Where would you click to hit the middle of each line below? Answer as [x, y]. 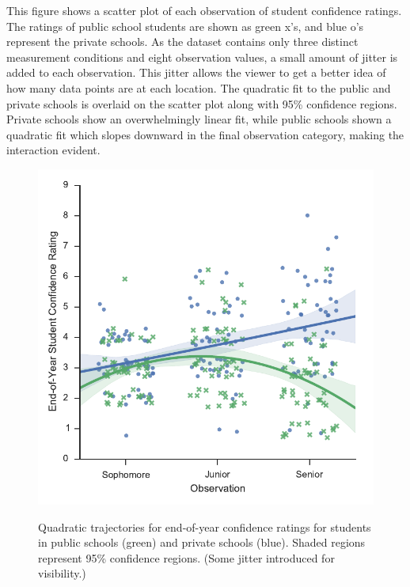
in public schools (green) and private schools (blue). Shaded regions [202, 542]
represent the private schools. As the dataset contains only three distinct [182, 42]
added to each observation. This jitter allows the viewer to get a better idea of [196, 72]
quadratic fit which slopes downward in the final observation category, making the [205, 134]
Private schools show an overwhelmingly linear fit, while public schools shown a [199, 119]
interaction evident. [53, 150]
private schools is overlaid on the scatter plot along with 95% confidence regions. [202, 103]
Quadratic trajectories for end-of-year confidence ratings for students [205, 526]
